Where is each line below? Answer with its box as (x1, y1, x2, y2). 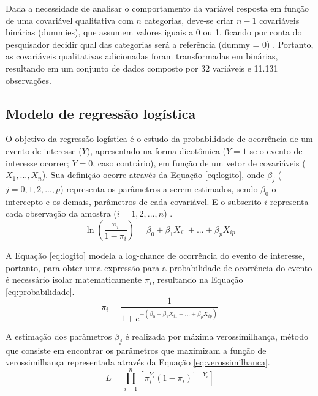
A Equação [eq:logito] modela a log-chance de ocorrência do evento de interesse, (6, 248, 305, 261)
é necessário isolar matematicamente (6, 273, 142, 286)
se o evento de (249, 144, 303, 157)
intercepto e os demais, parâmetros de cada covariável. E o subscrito (6, 195, 262, 207)
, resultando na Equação (152, 273, 243, 286)
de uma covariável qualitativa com (6, 13, 134, 26)
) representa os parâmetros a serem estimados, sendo (60, 182, 258, 195)
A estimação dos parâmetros (6, 329, 112, 342)
